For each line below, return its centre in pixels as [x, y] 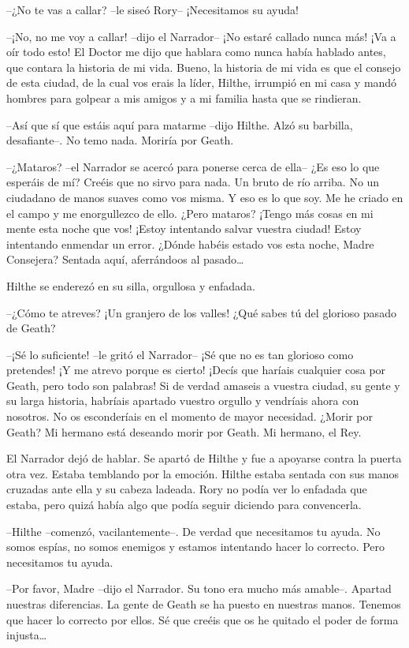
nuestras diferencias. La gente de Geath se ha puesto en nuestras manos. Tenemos [204, 604]
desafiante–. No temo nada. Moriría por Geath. [120, 140]
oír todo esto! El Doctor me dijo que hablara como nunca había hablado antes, [196, 52]
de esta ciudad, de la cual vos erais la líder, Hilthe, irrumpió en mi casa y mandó [202, 82]
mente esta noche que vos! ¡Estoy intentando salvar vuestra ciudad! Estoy [184, 228]
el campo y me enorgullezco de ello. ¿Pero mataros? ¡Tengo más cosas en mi [190, 213]
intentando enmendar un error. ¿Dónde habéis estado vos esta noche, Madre [190, 243]
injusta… [27, 635]
